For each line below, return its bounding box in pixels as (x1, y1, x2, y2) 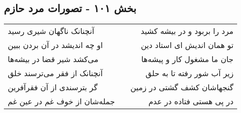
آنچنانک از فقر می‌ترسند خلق (8, 67, 103, 79)
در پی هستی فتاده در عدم (148, 96, 234, 107)
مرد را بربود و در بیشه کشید (140, 25, 234, 37)
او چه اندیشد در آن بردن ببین (8, 39, 103, 51)
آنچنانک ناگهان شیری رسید (8, 25, 94, 37)
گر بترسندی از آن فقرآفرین (8, 81, 98, 93)
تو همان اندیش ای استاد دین (141, 39, 234, 51)
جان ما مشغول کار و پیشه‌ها (141, 53, 234, 65)
